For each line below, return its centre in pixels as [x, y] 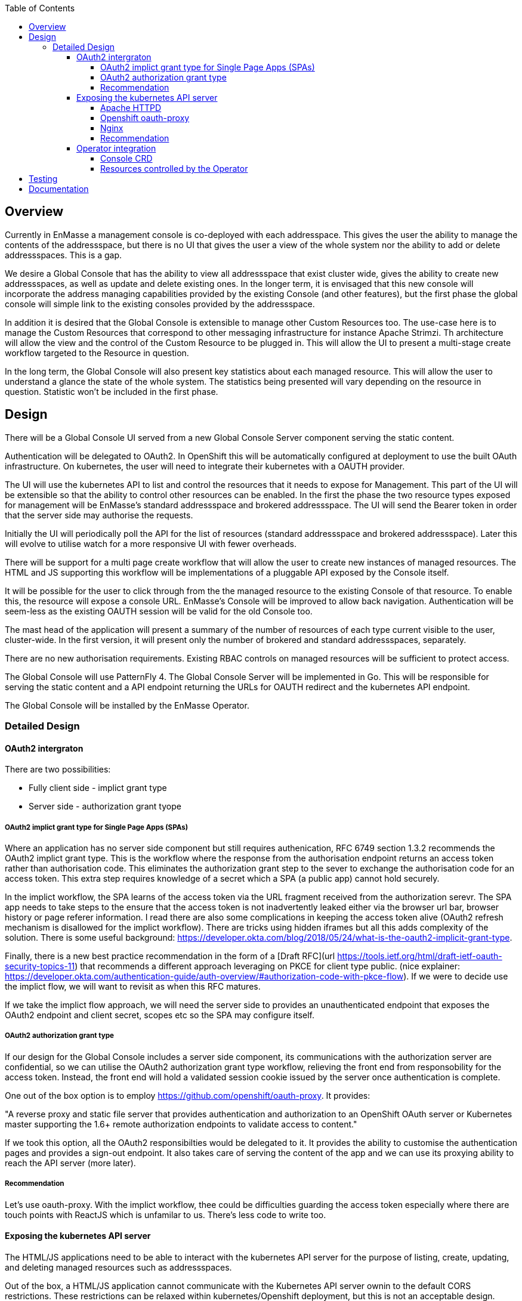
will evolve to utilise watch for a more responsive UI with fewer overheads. [151, 543]
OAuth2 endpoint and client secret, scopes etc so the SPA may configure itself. [160, 1015]
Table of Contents [40, 8]
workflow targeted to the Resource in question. [97, 353]
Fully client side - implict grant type [98, 788]
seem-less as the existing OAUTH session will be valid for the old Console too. [159, 611]
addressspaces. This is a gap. [64, 255]
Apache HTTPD [131, 108]
